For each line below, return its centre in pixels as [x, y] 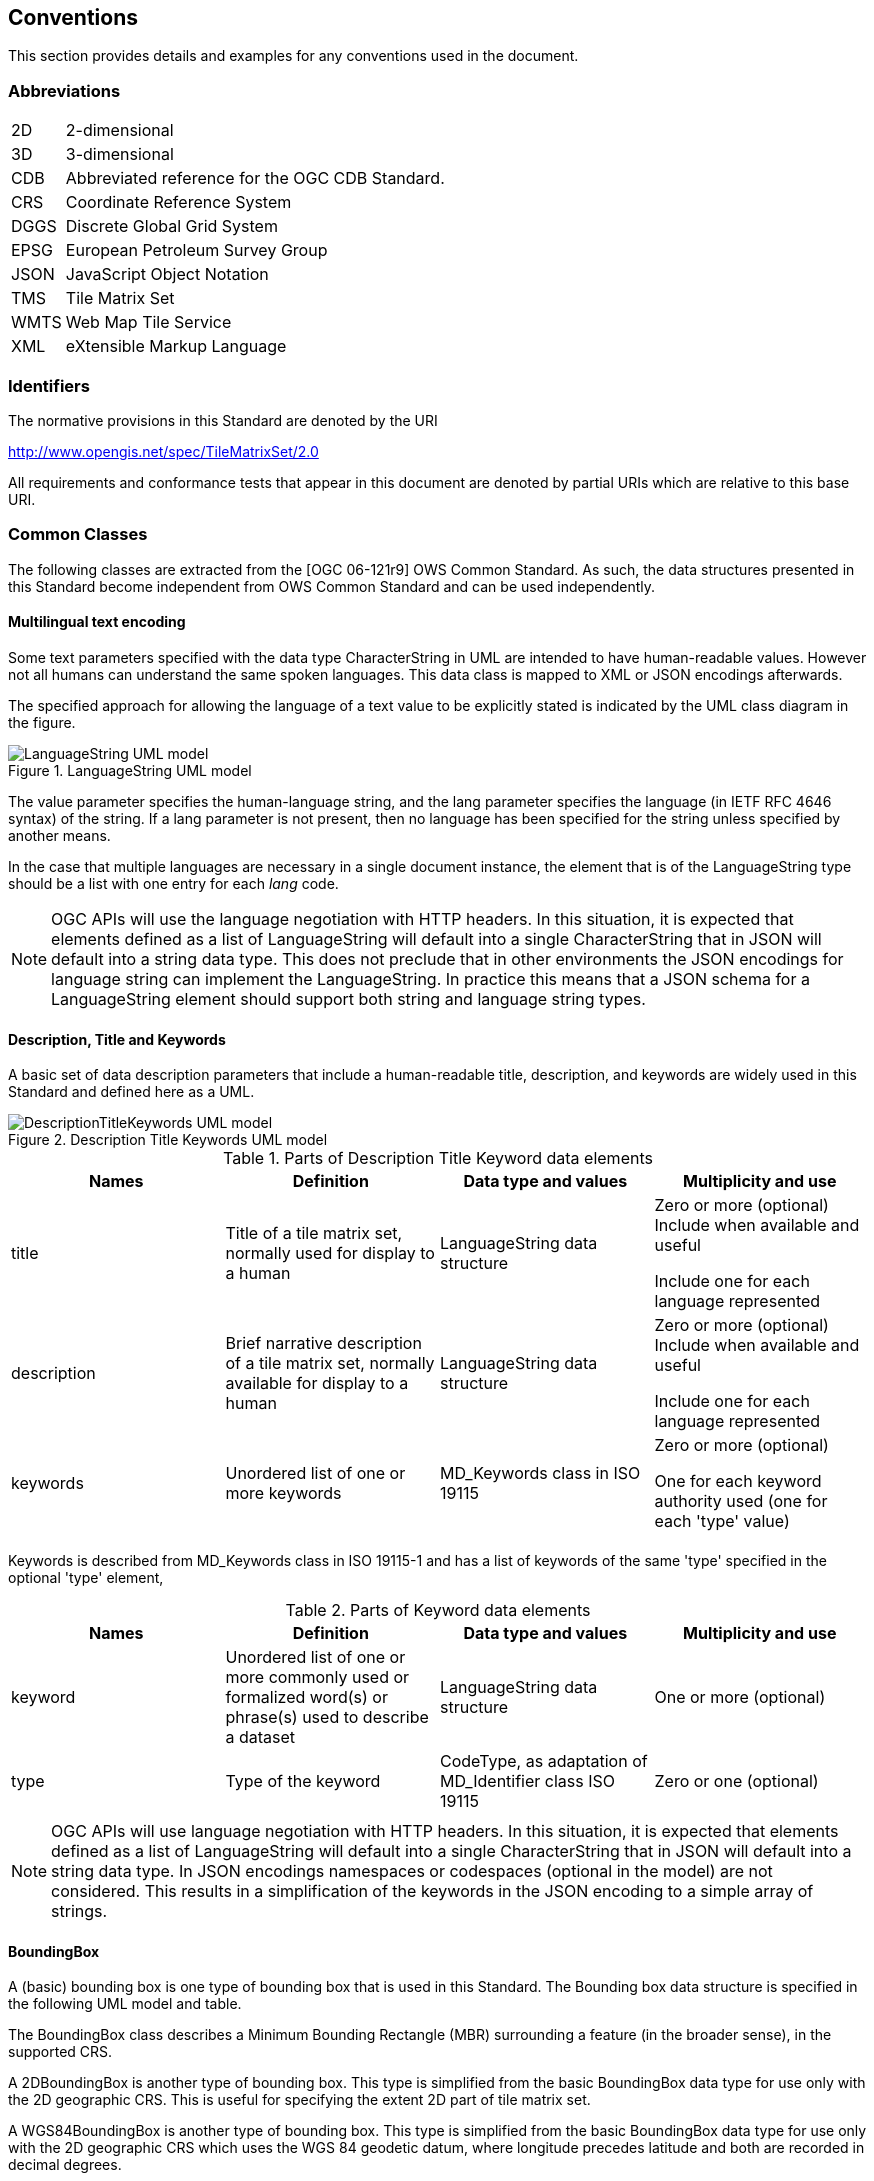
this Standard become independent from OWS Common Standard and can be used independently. [332, 586]
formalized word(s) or [306, 1697]
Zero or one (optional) [736, 1781]
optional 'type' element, [86, 1578]
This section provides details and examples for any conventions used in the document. [293, 56]
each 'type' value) [722, 1521]
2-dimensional [119, 130]
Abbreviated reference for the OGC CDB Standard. [255, 178]
